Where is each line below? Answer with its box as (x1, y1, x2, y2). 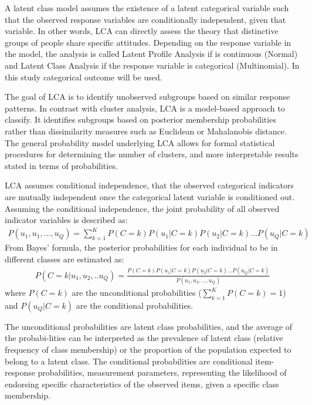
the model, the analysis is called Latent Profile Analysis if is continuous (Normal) (5, 48, 298, 60)
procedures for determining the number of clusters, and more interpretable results (5, 148, 299, 160)
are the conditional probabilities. (76, 299, 194, 311)
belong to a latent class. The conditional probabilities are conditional (5, 355, 253, 367)
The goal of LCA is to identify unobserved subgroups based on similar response (5, 90, 290, 103)
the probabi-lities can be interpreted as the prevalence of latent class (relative (5, 332, 283, 344)
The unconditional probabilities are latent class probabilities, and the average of (5, 320, 293, 332)
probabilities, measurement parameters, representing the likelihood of (38, 366, 287, 379)
